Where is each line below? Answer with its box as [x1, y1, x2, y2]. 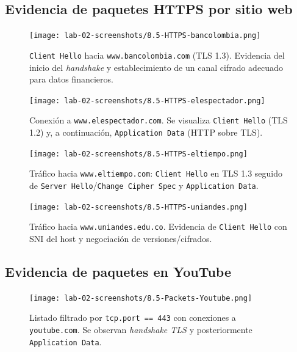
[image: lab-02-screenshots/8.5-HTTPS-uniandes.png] [29, 202, 248, 211]
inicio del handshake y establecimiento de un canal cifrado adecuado [29, 61, 283, 73]
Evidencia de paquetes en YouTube [5, 262, 232, 280]
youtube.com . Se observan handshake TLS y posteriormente [29, 323, 252, 336]
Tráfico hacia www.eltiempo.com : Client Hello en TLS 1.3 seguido [29, 167, 283, 180]
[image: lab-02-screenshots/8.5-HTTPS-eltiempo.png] [29, 149, 248, 158]
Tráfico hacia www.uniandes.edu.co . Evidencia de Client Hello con [29, 220, 287, 233]
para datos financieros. [29, 73, 113, 86]
